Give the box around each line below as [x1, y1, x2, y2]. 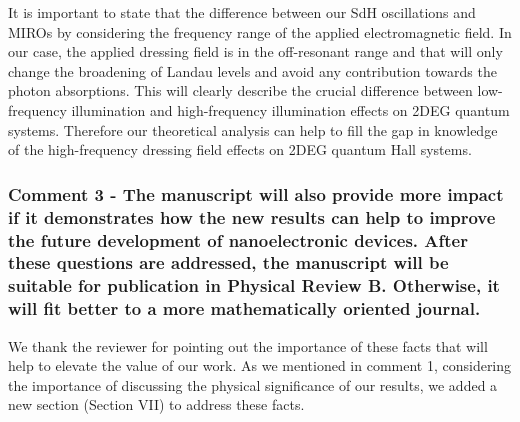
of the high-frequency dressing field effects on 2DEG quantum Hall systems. [8, 139, 472, 160]
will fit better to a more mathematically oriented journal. [8, 296, 481, 321]
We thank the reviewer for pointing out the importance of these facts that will [8, 335, 488, 356]
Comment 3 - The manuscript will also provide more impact [8, 181, 504, 206]
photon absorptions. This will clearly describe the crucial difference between [8, 80, 473, 101]
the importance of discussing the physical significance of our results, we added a [8, 374, 498, 395]
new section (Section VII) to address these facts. [8, 394, 305, 415]
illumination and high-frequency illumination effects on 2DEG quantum [71, 99, 510, 120]
